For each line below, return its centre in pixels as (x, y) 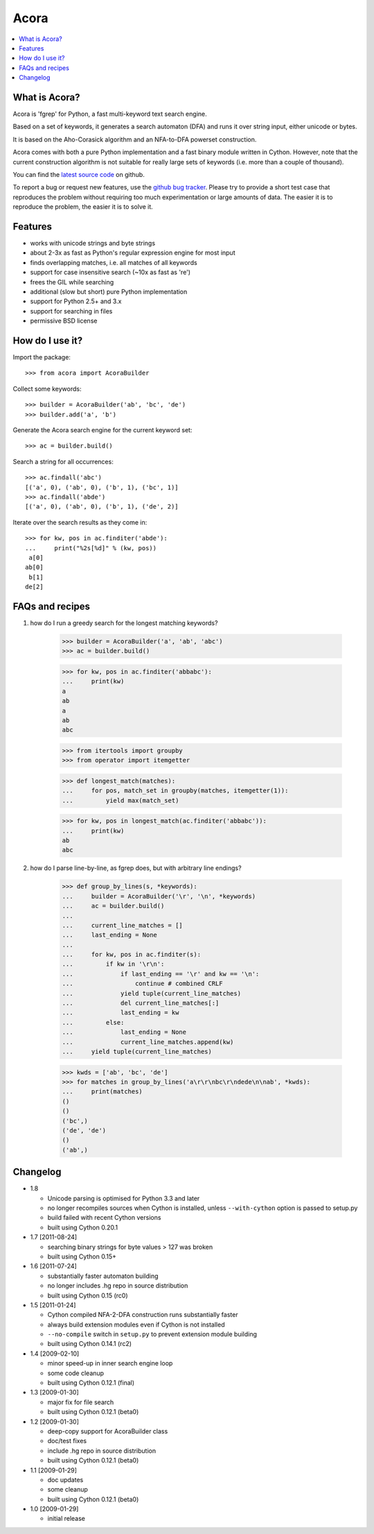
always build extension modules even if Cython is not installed (136, 1324)
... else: (93, 1022)
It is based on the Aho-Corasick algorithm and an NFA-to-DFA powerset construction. (135, 139)
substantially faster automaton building (103, 1276)
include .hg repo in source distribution (101, 1451)
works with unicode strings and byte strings (93, 244)
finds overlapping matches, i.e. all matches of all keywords (114, 262)
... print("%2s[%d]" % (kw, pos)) (91, 548)
